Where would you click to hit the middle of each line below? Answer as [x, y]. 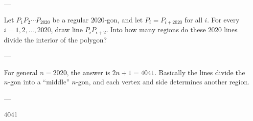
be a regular [70, 19]
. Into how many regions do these [156, 30]
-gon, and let [124, 19]
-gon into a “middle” [39, 82]
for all [194, 19]
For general [21, 72]
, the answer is [88, 72]
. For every [223, 19]
